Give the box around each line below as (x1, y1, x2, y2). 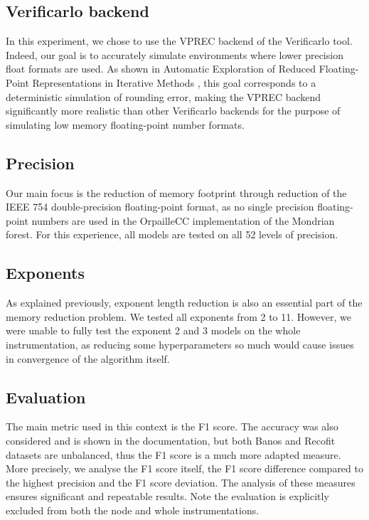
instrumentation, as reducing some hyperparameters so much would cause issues (6, 336, 354, 351)
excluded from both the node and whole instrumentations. (6, 502, 260, 517)
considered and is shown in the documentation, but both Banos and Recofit (6, 433, 336, 447)
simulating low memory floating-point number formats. (6, 117, 245, 132)
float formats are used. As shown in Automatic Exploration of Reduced (6, 61, 316, 76)
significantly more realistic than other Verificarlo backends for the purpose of (6, 103, 341, 118)
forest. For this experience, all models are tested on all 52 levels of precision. (6, 227, 338, 242)
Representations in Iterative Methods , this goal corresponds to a (32, 75, 316, 90)
